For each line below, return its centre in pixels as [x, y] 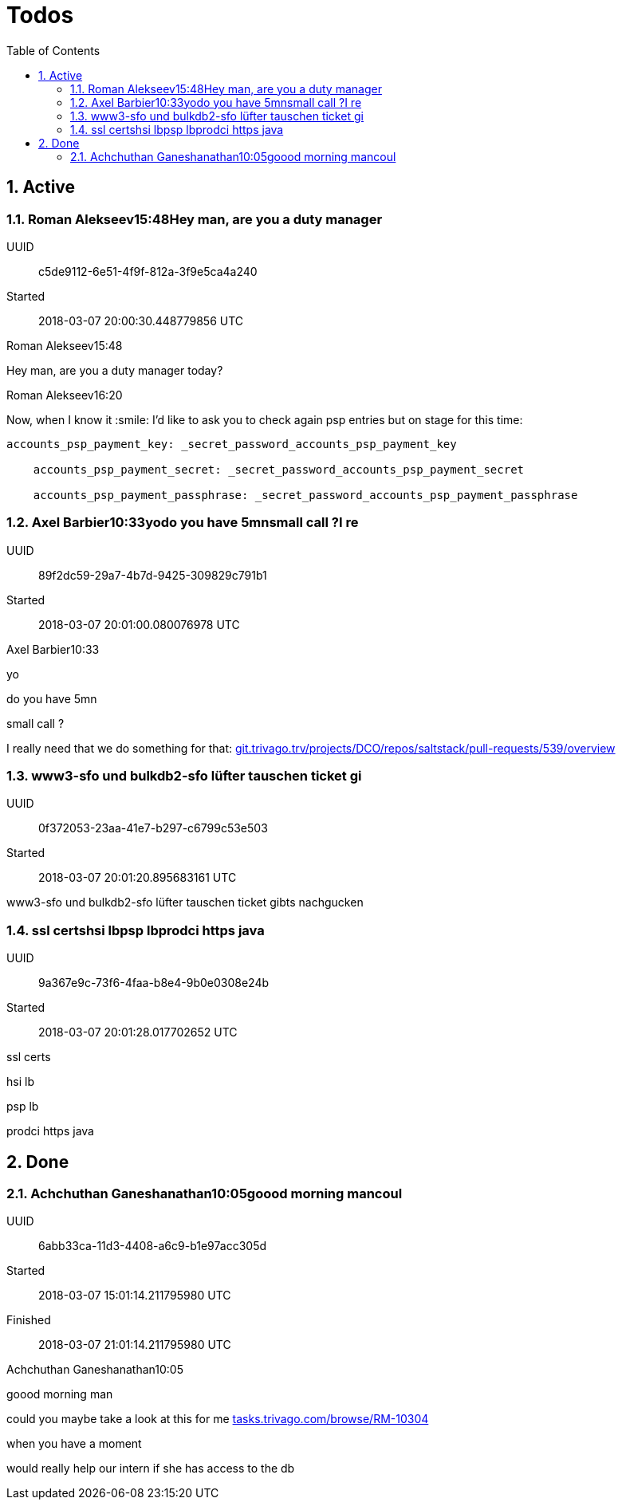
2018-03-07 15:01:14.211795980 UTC [135, 1296]
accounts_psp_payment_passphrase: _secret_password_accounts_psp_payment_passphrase [305, 495]
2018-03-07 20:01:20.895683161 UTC [138, 878]
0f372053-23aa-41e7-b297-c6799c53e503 [153, 828]
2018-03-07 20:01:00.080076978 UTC [139, 624]
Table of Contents [53, 50]
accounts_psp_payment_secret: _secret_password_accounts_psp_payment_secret [279, 469]
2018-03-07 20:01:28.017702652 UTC [138, 1032]
